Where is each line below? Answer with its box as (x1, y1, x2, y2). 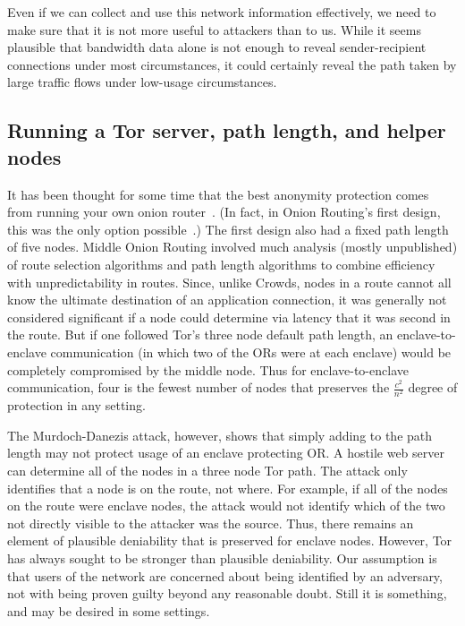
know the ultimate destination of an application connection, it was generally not (7, 290, 447, 309)
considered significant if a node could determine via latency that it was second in (7, 307, 451, 326)
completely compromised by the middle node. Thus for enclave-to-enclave (7, 360, 409, 379)
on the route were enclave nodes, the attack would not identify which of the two (7, 496, 445, 515)
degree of (408, 378, 458, 397)
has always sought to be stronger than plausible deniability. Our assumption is (7, 548, 437, 567)
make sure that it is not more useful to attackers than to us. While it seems (7, 20, 421, 39)
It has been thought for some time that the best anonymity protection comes (7, 184, 429, 203)
